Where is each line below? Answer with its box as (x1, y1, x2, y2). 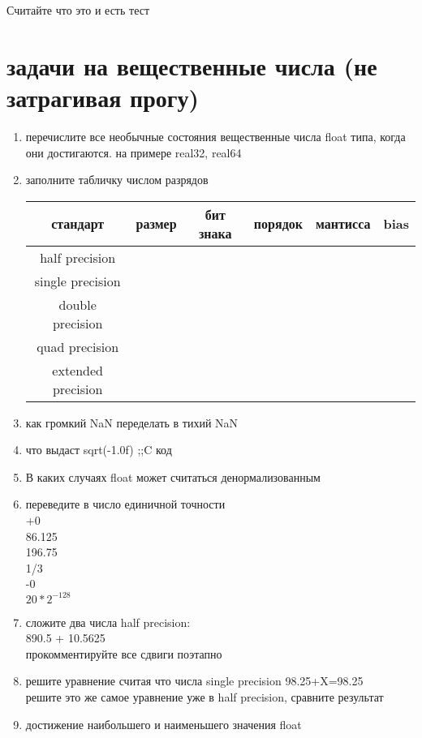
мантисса (315, 214, 371, 234)
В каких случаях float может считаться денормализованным (25, 468, 321, 485)
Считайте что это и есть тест (6, 2, 150, 18)
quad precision (37, 337, 119, 356)
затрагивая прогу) (6, 80, 199, 114)
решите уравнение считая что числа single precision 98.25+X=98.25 (25, 672, 364, 689)
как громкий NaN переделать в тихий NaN (25, 414, 239, 431)
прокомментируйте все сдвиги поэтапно (25, 645, 222, 662)
